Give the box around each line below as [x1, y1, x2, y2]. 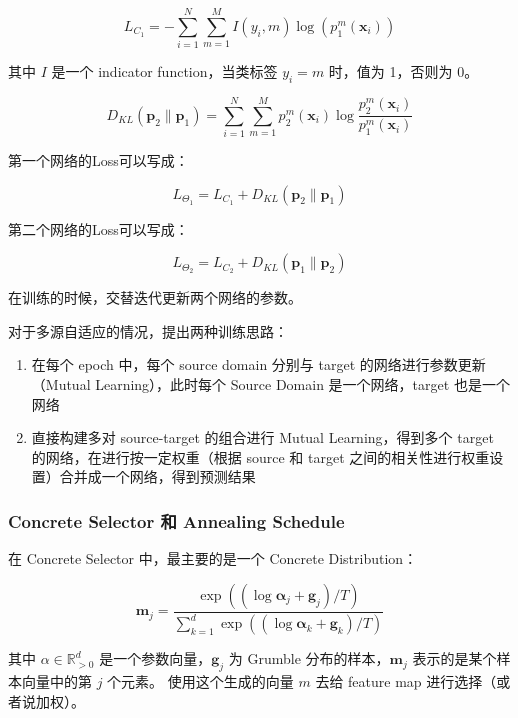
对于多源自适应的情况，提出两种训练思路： [8, 320, 288, 341]
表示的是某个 [412, 648, 497, 669]
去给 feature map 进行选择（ [315, 670, 497, 691]
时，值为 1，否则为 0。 [328, 61, 479, 82]
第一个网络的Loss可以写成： [8, 150, 189, 171]
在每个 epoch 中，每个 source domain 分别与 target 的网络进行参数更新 [31, 354, 486, 375]
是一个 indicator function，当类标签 [51, 61, 278, 82]
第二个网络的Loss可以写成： [8, 218, 189, 239]
